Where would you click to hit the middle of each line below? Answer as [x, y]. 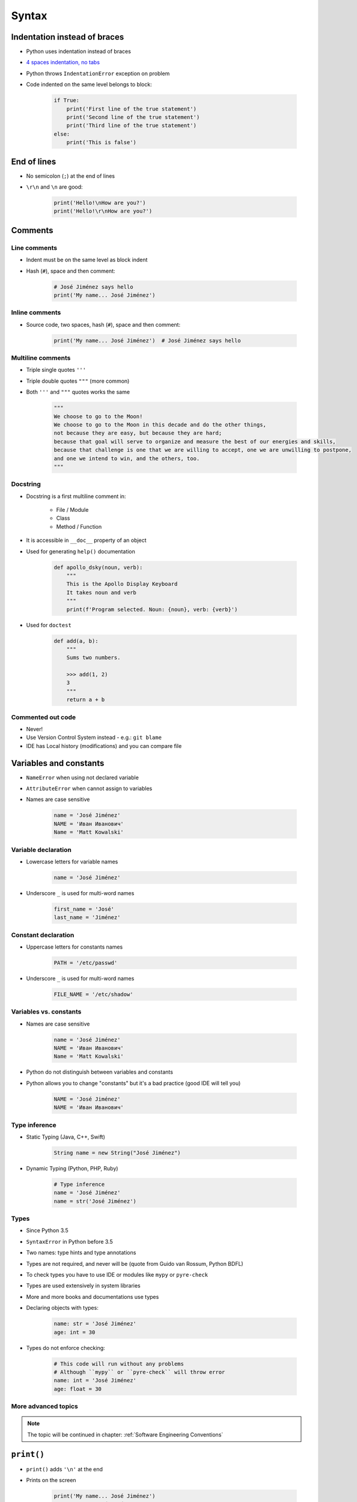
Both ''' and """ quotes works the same [78, 392]
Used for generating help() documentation [81, 551]
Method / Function [79, 526]
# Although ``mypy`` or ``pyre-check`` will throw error [139, 1372]
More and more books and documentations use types [93, 1297]
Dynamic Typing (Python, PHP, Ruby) [72, 1168]
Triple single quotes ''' [56, 370]
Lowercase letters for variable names [72, 862]
